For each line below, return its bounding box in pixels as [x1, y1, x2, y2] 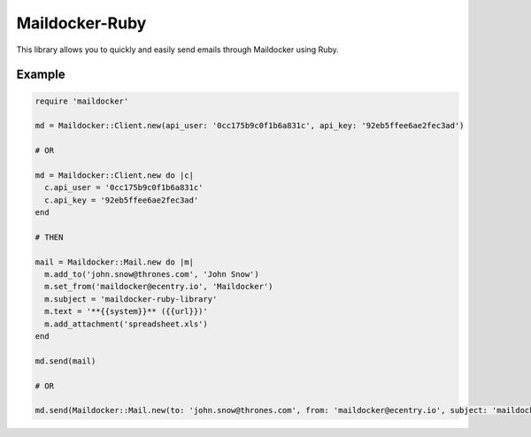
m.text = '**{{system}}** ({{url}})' [44, 306, 208, 317]
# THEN [35, 232, 64, 242]
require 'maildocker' [35, 96, 129, 106]
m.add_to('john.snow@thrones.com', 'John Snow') [44, 270, 260, 280]
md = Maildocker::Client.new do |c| [35, 170, 195, 180]
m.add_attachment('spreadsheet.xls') [44, 318, 208, 329]
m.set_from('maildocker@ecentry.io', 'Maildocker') [44, 281, 273, 292]
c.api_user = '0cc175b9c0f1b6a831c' [44, 182, 204, 193]
